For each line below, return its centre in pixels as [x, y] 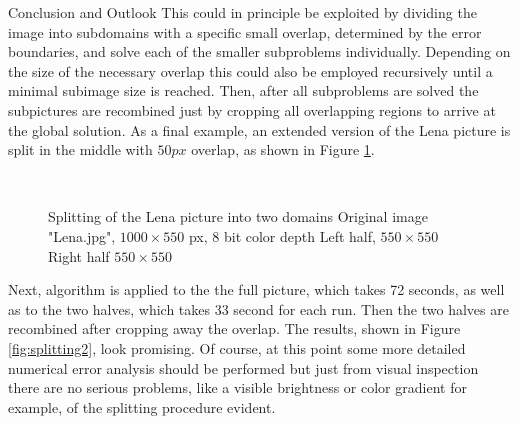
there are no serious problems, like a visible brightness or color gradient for [237, 387]
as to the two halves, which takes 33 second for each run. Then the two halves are [258, 308]
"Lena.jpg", [82, 235]
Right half [79, 255]
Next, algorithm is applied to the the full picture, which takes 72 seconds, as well [256, 289]
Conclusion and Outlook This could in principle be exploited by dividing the [242, 12]
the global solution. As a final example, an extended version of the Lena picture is [259, 129]
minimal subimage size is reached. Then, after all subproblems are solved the [243, 90]
